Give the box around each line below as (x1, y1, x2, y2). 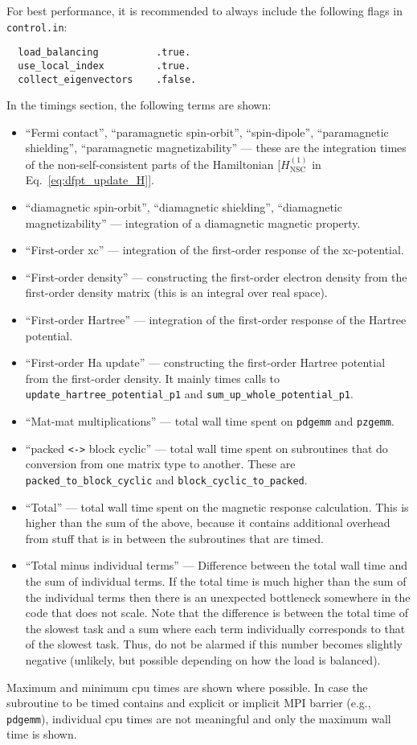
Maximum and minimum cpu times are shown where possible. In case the (6, 678, 368, 695)
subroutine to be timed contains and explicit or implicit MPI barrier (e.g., (6, 694, 371, 711)
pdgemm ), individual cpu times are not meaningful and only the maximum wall (6, 710, 391, 726)
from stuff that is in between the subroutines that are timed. (25, 529, 324, 546)
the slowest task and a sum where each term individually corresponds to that (25, 619, 406, 636)
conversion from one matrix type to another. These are (25, 455, 296, 472)
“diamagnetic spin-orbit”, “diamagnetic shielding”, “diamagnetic (25, 199, 342, 215)
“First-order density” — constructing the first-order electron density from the (25, 268, 407, 285)
